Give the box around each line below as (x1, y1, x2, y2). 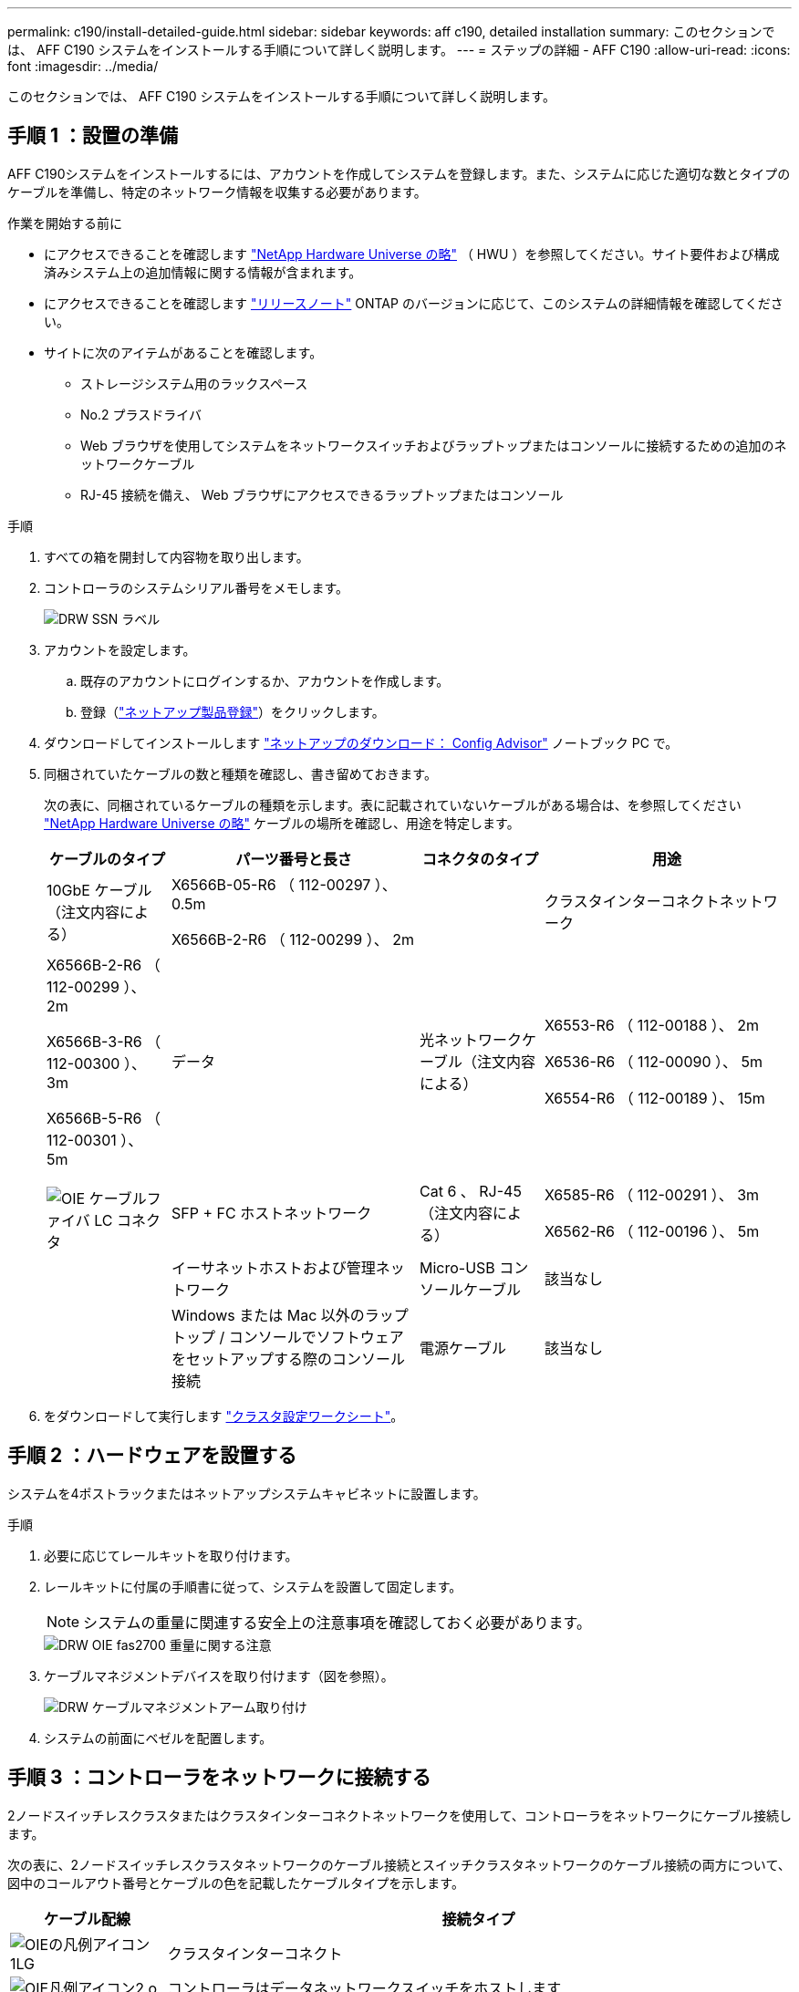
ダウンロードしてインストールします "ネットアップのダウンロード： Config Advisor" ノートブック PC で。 (44, 734, 679, 751)
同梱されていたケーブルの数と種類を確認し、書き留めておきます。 (44, 765, 437, 782)
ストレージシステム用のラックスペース (80, 375, 308, 391)
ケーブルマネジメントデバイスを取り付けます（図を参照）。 (44, 1667, 394, 1684)
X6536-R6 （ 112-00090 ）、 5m (544, 1052, 763, 1071)
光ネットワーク (419, 1030, 522, 1049)
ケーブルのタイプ (48, 849, 166, 868)
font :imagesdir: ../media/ (7, 58, 159, 74)
